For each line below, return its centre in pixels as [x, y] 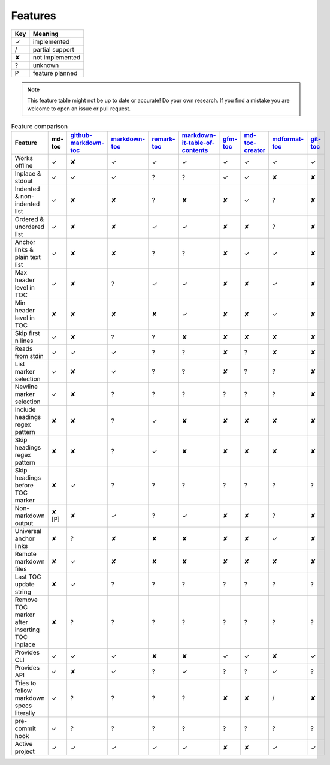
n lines [24, 341]
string [23, 592]
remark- [164, 139]
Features [34, 16]
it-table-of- [198, 143]
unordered [30, 227]
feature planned [55, 73]
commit [25, 728]
